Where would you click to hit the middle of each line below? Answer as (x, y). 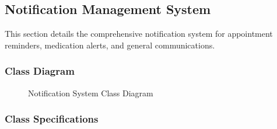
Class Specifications (52, 119)
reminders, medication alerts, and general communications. (110, 45)
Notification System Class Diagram (91, 93)
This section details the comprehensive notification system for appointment (139, 34)
